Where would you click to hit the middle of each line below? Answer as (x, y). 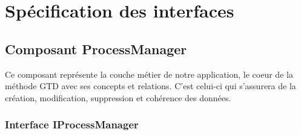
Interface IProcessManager (72, 124)
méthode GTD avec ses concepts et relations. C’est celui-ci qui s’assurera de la (150, 86)
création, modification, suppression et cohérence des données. (118, 97)
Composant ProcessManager (96, 49)
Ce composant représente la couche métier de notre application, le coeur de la (149, 74)
